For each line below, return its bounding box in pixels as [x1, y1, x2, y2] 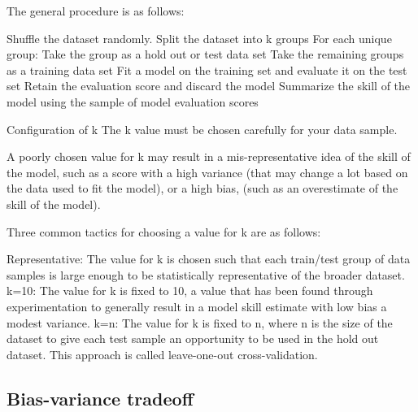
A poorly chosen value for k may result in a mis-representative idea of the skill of [7, 148, 411, 165]
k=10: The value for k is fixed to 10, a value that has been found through [7, 282, 373, 299]
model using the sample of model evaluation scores [7, 93, 259, 110]
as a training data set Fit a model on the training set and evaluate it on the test [7, 61, 407, 78]
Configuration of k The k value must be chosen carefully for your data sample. [7, 120, 398, 137]
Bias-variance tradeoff [7, 385, 194, 410]
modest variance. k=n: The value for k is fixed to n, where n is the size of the [7, 314, 393, 331]
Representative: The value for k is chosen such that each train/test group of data [7, 250, 411, 267]
